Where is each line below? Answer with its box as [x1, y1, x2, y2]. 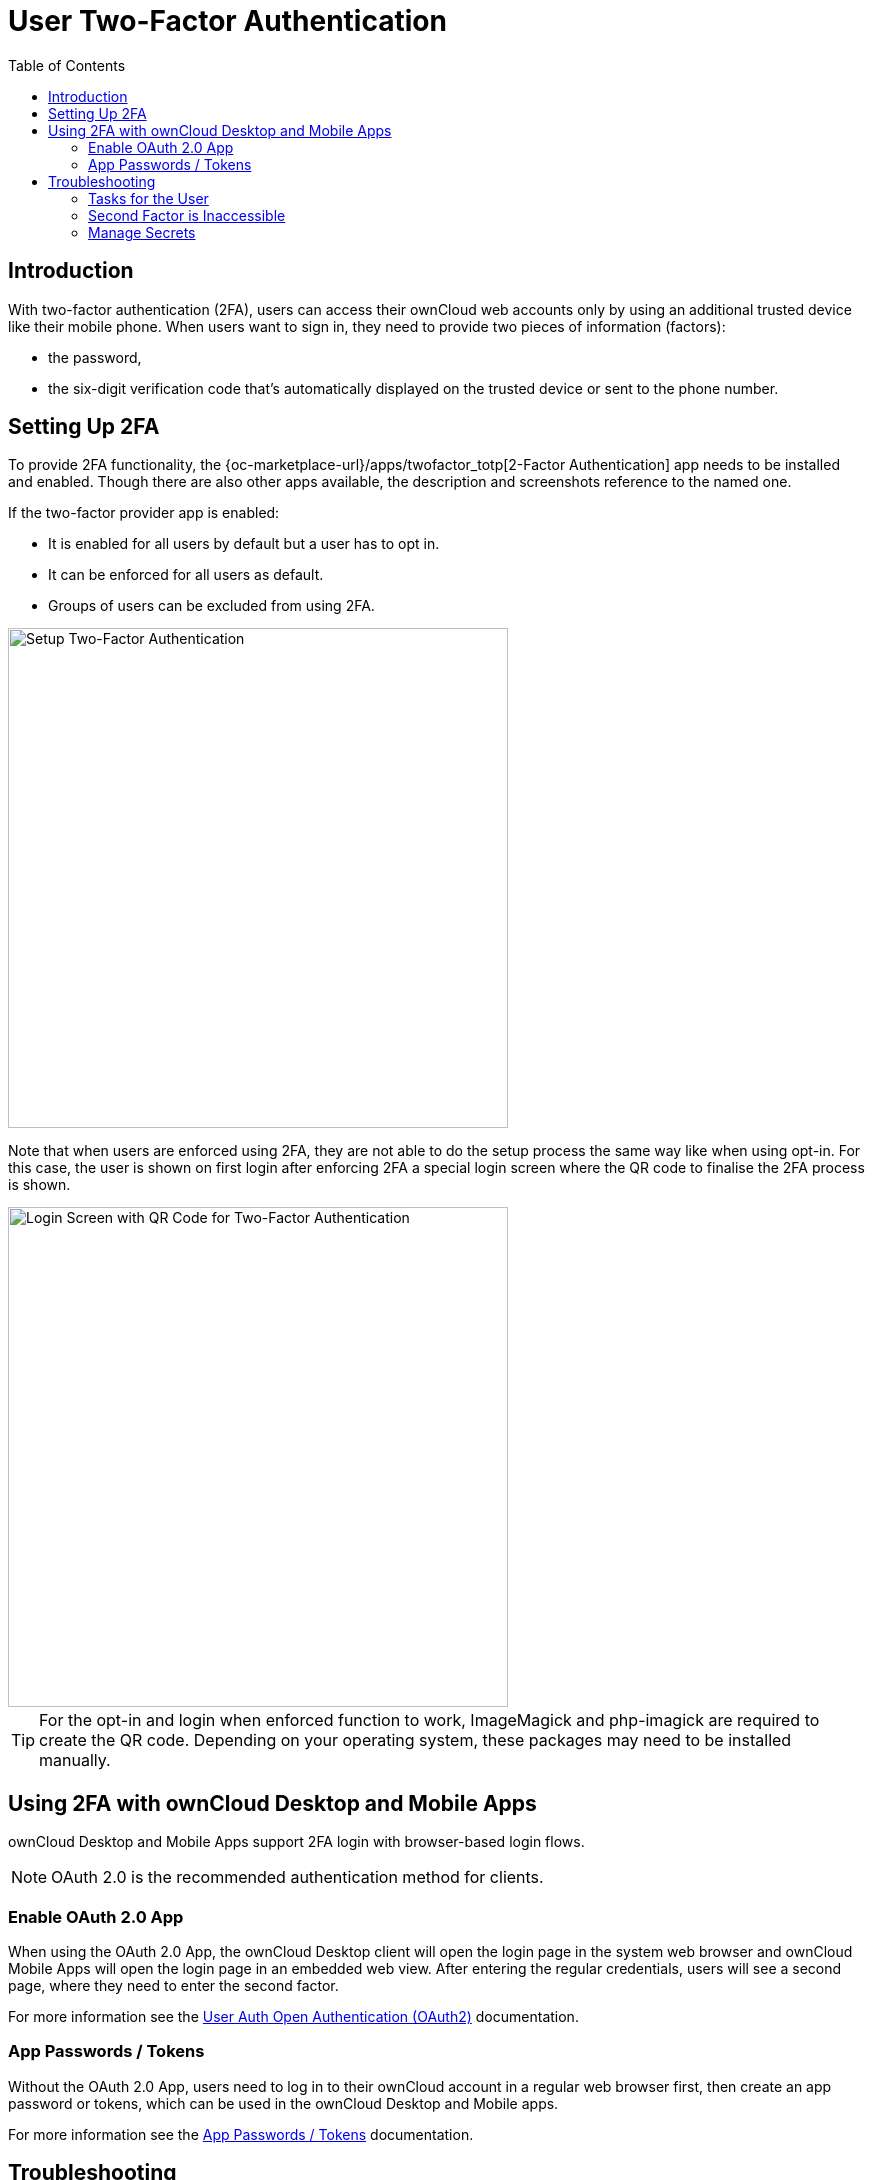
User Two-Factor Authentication [8, 4, 447, 38]
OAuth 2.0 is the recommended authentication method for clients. [51, 1867, 544, 1888]
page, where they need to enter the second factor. [8, 1977, 339, 1995]
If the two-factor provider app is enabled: [8, 504, 280, 522]
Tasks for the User [88, 189, 209, 207]
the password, [48, 348, 142, 366]
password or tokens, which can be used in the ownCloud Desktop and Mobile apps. [8, 2094, 559, 2112]
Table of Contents [8, 56, 126, 74]
